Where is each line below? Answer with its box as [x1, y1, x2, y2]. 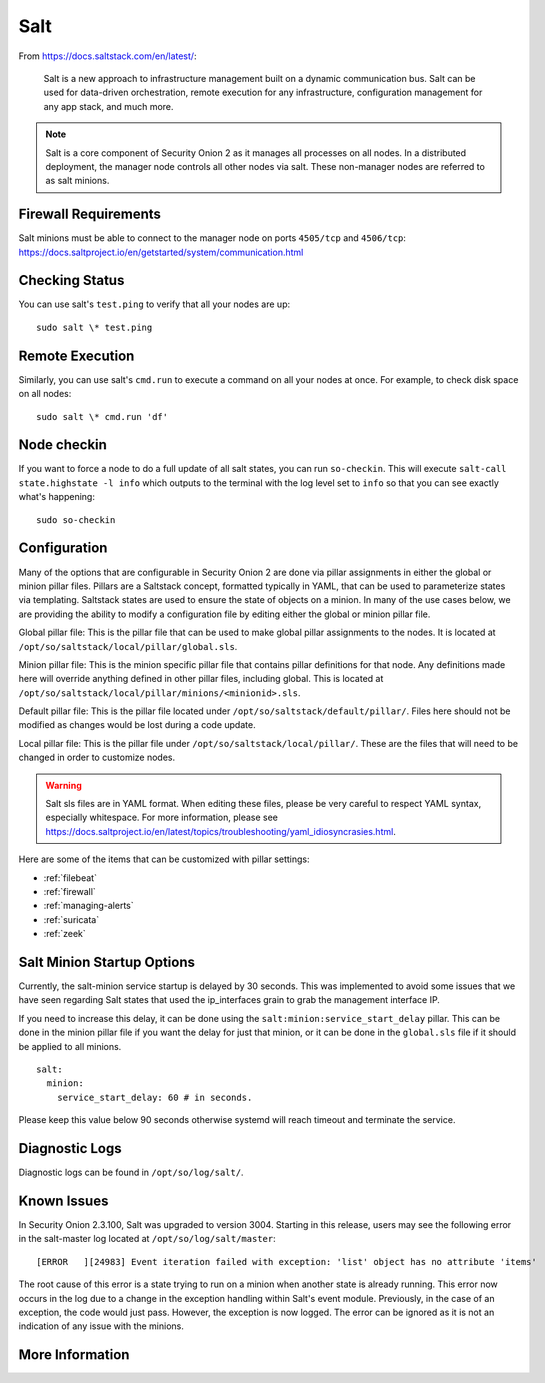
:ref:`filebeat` [43, 871, 97, 884]
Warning [45, 779, 82, 791]
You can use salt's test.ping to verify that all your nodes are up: [18, 298, 290, 310]
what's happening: [18, 491, 95, 503]
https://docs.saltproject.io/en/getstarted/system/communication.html [18, 246, 304, 258]
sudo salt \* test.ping [36, 321, 153, 333]
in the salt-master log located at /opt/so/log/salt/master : [18, 1233, 276, 1245]
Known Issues [18, 1192, 109, 1209]
